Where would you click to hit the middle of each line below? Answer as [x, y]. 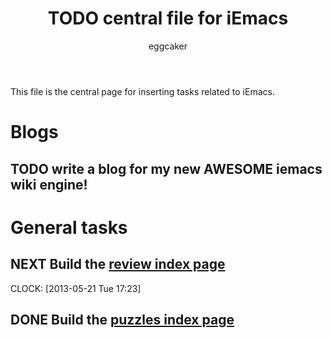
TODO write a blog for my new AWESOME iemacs [166, 168]
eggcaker [168, 46]
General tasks [69, 227]
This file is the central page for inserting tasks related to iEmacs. [142, 91]
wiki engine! [49, 184]
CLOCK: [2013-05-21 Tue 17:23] [76, 288]
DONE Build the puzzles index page [122, 319]
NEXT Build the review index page [118, 264]
